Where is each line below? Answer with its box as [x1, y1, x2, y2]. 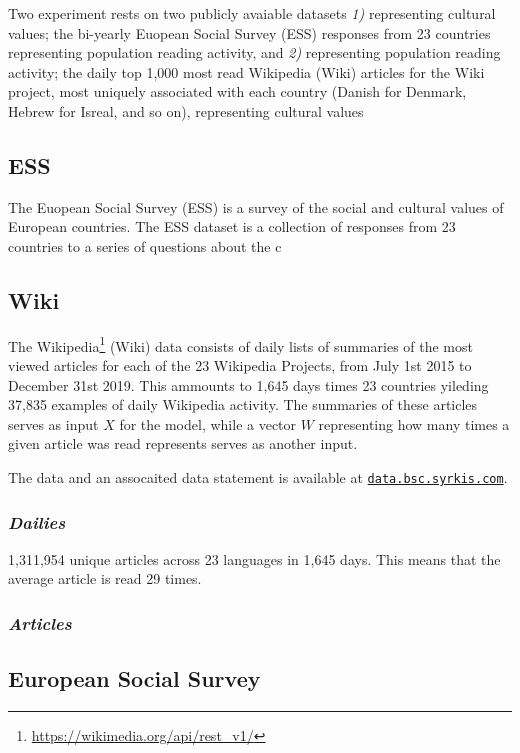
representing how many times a [318, 413, 510, 434]
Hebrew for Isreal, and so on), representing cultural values [8, 100, 364, 121]
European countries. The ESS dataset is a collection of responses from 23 [8, 216, 456, 237]
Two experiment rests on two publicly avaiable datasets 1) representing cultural [8, 3, 496, 23]
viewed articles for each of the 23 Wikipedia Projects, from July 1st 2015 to [8, 355, 472, 375]
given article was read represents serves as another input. [8, 433, 358, 454]
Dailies [8, 509, 66, 534]
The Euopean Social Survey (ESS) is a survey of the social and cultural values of [8, 196, 504, 217]
